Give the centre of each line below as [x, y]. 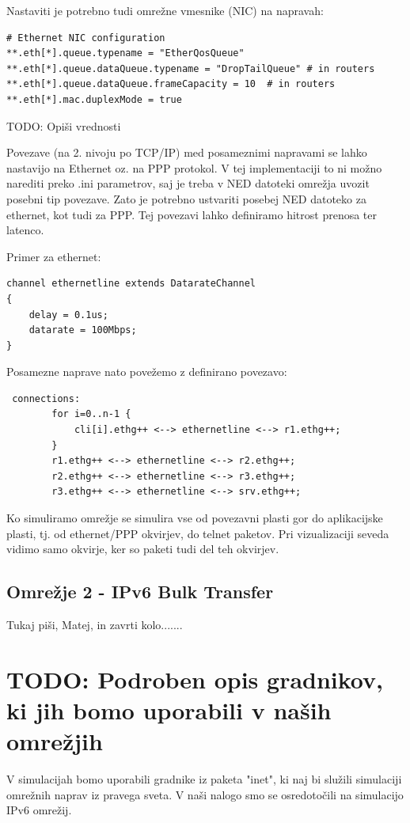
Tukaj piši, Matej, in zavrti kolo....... [95, 625]
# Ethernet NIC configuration [86, 38]
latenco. [25, 230]
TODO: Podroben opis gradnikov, [195, 679]
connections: [46, 398]
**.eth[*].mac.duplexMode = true [94, 99]
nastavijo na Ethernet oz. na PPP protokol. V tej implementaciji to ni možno [194, 167]
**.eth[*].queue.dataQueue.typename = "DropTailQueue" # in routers [191, 68]
